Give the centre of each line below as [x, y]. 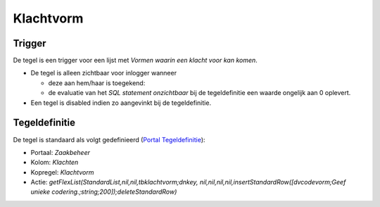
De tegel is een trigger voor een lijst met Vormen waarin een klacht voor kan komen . [135, 61]
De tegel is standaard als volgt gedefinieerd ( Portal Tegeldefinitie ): [109, 139]
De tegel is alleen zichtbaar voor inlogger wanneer [104, 73]
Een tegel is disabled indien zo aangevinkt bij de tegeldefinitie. [121, 103]
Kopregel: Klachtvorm [62, 172]
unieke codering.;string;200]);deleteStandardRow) [104, 192]
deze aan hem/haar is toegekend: [97, 83]
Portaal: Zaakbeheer [61, 152]
